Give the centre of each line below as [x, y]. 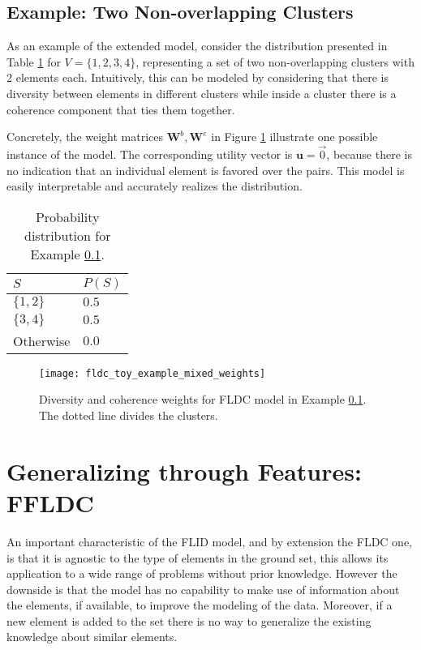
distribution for [68, 235]
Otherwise [42, 340]
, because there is [369, 154]
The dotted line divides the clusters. [129, 415]
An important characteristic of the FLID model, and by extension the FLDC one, [209, 541]
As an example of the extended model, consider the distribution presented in [197, 46]
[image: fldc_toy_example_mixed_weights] [153, 373]
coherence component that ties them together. [121, 109]
